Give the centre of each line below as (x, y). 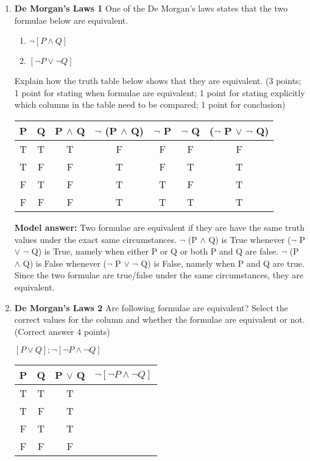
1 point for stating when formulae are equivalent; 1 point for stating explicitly (160, 92)
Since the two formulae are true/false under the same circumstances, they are (159, 275)
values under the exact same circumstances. (96, 239)
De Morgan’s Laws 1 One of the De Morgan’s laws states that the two (151, 8)
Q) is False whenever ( (65, 263)
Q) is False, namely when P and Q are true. (223, 263)
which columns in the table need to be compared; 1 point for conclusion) (150, 104)
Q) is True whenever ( (250, 239)
